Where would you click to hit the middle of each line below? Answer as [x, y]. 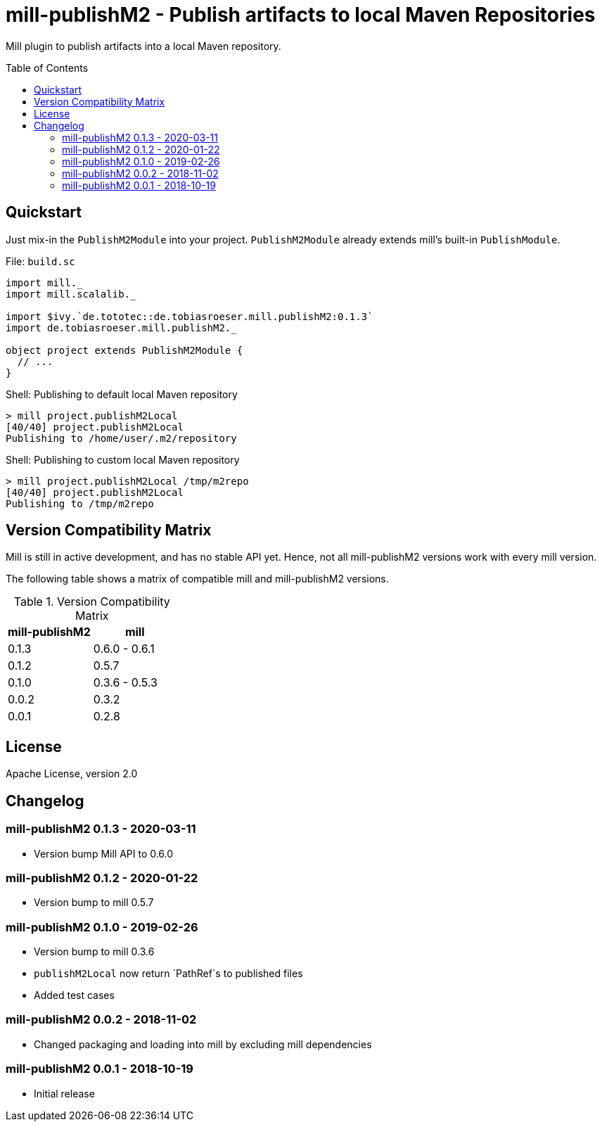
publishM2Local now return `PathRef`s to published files [168, 973]
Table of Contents [47, 68]
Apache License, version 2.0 [72, 774]
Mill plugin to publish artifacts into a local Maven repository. [143, 46]
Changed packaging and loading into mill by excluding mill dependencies [203, 1044]
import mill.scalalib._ [71, 294]
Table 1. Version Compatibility [92, 602]
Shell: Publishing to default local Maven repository [122, 394]
